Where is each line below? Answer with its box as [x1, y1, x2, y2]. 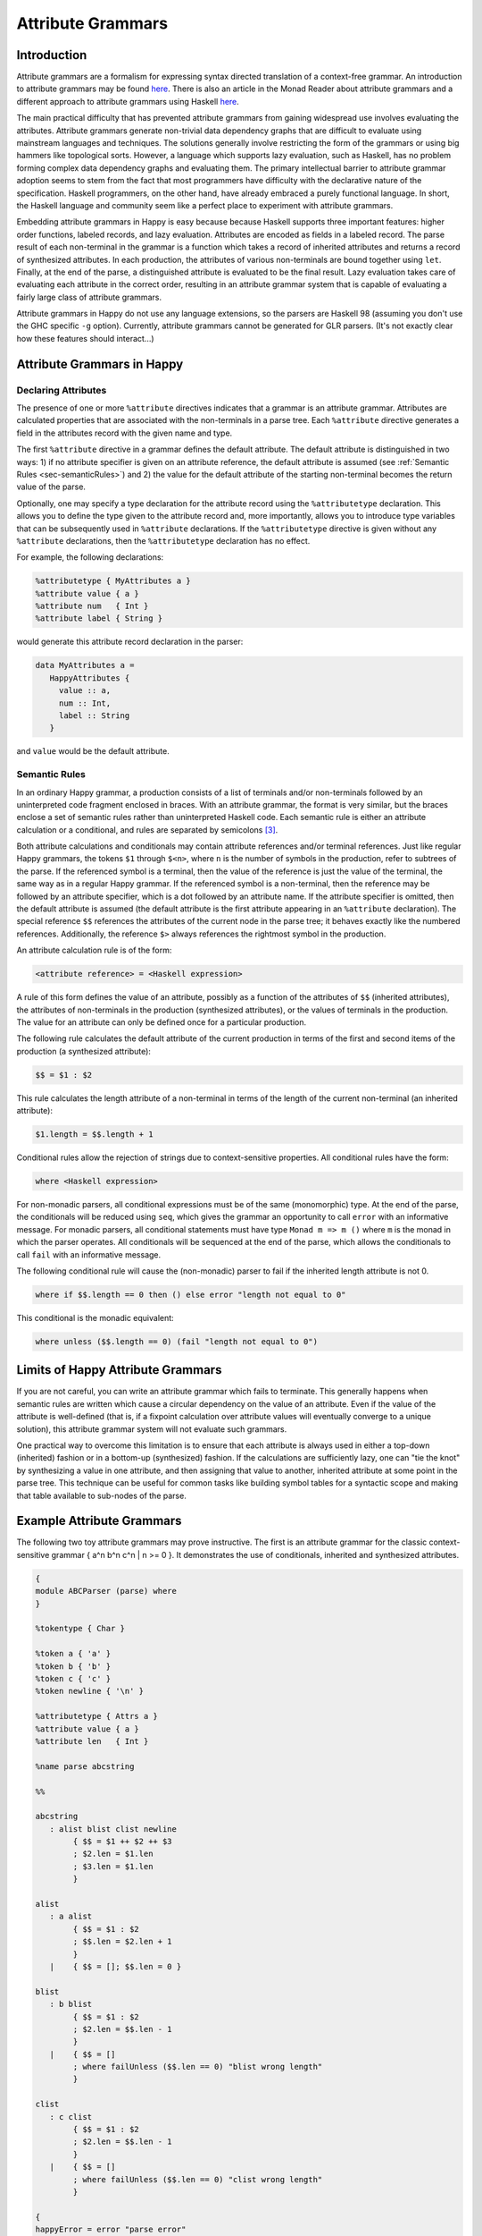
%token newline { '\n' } [35, 1686, 145, 1697]
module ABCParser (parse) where [35, 1586, 178, 1597]
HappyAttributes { [49, 673, 130, 683]
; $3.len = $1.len [72, 1861, 154, 1871]
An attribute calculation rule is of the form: [16, 944, 172, 956]
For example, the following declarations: [16, 552, 164, 563]
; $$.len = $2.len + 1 [72, 1936, 173, 1947]
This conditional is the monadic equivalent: [16, 1312, 174, 1323]
